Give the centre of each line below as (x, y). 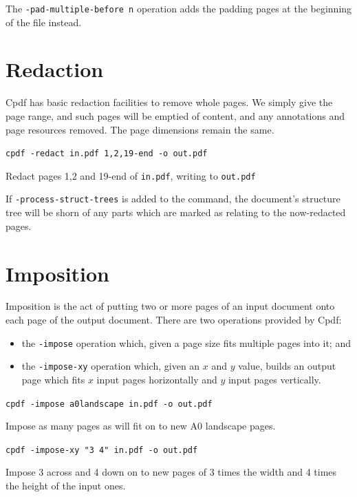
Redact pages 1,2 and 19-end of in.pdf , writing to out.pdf (131, 175)
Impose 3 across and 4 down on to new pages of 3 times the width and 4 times (171, 472)
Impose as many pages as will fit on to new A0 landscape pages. (141, 426)
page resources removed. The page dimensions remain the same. (140, 129)
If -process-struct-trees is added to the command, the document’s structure (173, 199)
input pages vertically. (274, 379)
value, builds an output (287, 366)
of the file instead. (44, 22)
